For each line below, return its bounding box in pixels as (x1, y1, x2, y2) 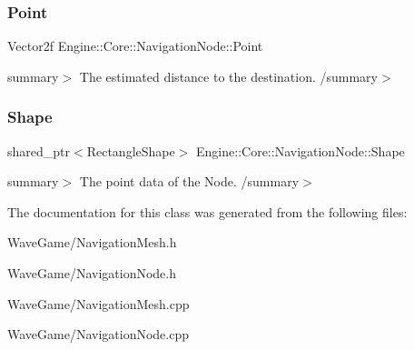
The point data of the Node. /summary (79, 172, 300, 191)
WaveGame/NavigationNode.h (7, 264, 177, 282)
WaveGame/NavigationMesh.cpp (7, 294, 190, 313)
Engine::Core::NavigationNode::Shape (196, 141, 405, 160)
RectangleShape (86, 141, 175, 160)
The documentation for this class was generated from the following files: (7, 202, 408, 221)
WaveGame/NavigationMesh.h (7, 233, 177, 252)
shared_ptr (7, 141, 71, 160)
